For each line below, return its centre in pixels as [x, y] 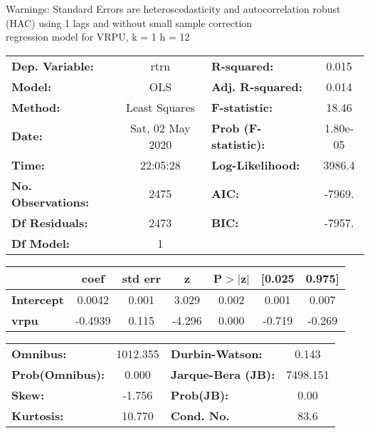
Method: [36, 107]
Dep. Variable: [53, 66]
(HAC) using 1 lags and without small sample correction [129, 22]
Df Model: [41, 243]
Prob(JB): [200, 395]
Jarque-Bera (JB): [223, 374]
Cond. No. [200, 415]
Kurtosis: [38, 415]
